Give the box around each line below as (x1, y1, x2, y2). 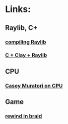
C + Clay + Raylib (5, 51, 47, 58)
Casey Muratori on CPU (5, 82, 63, 89)
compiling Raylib (5, 38, 46, 45)
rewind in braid (5, 112, 42, 119)
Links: (5, 3, 31, 15)
